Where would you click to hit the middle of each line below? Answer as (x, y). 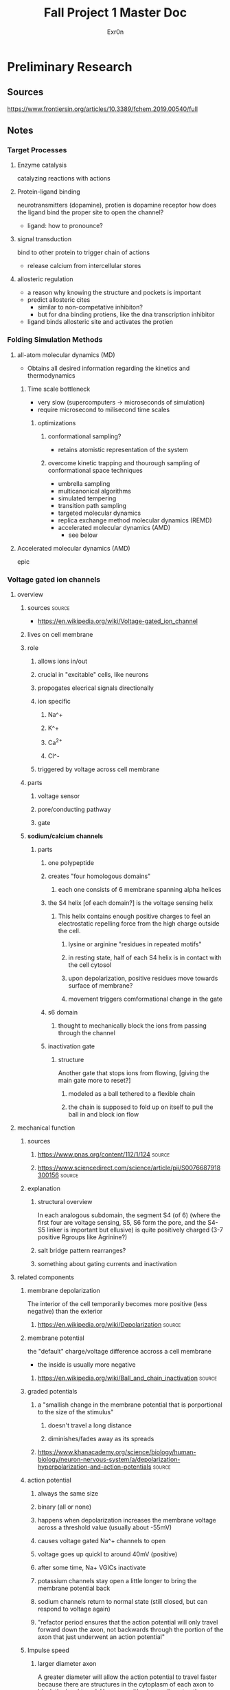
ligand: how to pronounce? (65, 226)
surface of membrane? (101, 985)
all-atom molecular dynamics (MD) (66, 355)
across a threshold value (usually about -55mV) (105, 1527)
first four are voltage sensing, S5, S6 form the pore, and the (122, 1222)
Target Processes (37, 150)
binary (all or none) (65, 1507)
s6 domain (62, 1012)
